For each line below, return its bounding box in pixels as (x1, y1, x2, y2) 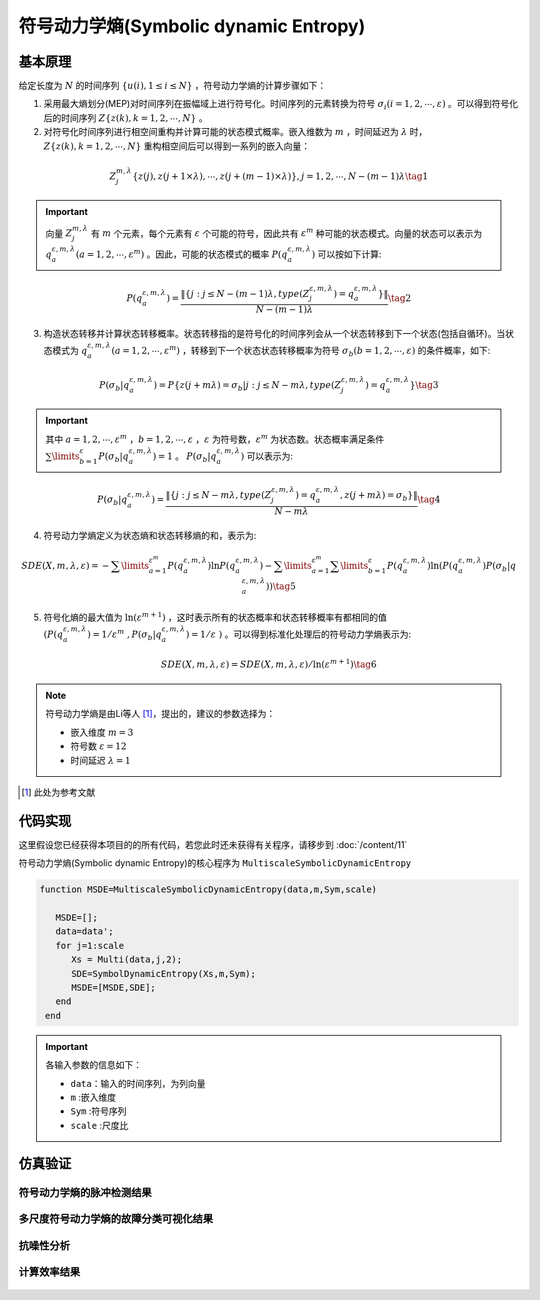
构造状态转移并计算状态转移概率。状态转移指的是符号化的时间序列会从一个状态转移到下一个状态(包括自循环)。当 (43, 327, 506, 339)
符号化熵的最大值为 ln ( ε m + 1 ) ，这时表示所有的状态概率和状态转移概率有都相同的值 (43, 610, 387, 623)
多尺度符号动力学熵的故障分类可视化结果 (18, 1212, 214, 1226)
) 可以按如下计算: (311, 248, 382, 260)
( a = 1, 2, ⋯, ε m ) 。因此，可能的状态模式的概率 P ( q (75, 247, 289, 260)
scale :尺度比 (70, 1119, 129, 1131)
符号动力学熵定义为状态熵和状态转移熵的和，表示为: (43, 529, 257, 541)
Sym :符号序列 (70, 1105, 127, 1117)
